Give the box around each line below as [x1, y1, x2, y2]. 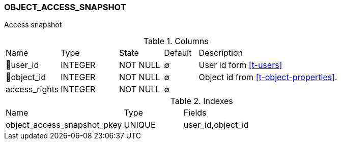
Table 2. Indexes [170, 96, 233, 106]
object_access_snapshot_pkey [6, 120, 122, 130]
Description [198, 48, 243, 58]
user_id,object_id [183, 120, 249, 130]
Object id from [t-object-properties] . [198, 72, 337, 83]
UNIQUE [124, 120, 156, 130]
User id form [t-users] [198, 60, 282, 70]
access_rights [6, 84, 59, 95]
